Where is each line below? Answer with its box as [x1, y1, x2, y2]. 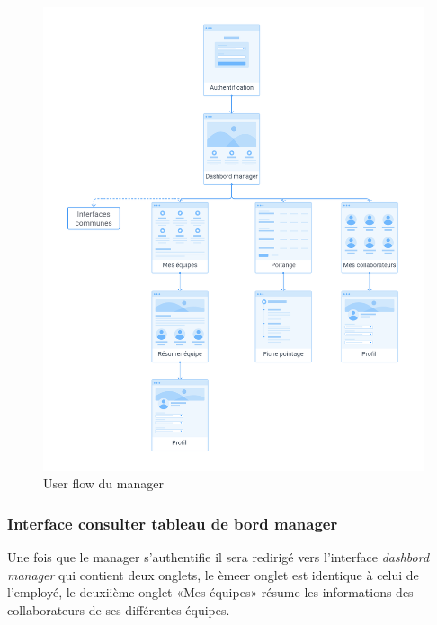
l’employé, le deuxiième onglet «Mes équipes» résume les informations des [7, 583, 414, 602]
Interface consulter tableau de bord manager [7, 512, 338, 534]
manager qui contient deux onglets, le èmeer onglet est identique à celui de [7, 565, 419, 584]
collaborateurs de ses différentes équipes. [7, 600, 230, 619]
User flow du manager [43, 474, 164, 493]
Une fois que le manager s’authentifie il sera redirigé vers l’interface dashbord [7, 548, 430, 567]
